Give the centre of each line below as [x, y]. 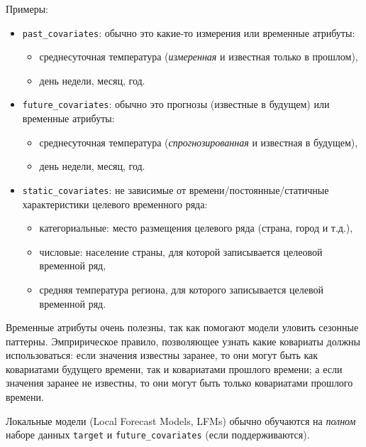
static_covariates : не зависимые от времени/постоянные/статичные [176, 189]
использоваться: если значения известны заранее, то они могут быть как [162, 355]
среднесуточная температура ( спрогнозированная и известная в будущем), [199, 142]
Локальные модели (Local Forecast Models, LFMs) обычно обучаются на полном [181, 420]
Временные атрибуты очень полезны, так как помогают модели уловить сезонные [182, 327]
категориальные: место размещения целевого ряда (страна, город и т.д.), [196, 228]
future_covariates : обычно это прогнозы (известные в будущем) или [176, 104]
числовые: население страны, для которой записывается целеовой [181, 251]
